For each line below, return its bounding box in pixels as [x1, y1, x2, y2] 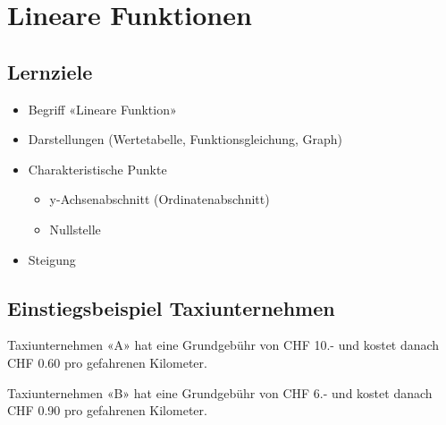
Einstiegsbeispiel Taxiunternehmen [7, 293, 335, 321]
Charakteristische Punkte [28, 159, 167, 178]
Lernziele [7, 57, 93, 85]
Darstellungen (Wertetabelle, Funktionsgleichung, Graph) [28, 130, 343, 149]
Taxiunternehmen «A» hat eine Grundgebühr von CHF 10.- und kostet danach [7, 336, 440, 354]
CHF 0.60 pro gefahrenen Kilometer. [7, 353, 207, 371]
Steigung [28, 250, 76, 268]
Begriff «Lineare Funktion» [28, 99, 177, 118]
